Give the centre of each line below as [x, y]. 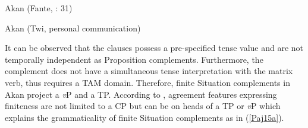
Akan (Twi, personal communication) [73, 28]
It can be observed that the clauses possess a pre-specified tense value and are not [154, 48]
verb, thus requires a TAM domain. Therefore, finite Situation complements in [147, 82]
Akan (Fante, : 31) [39, 8]
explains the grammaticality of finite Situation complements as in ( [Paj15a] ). [144, 117]
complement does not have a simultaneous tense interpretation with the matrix [149, 71]
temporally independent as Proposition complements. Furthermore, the [134, 59]
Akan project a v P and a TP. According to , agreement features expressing [141, 94]
